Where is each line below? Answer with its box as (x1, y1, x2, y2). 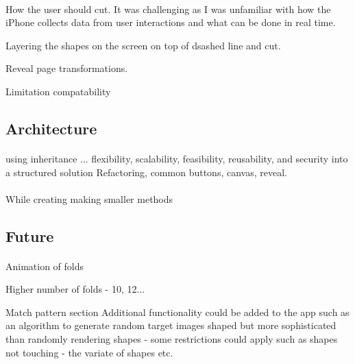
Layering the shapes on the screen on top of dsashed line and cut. (5, 38, 281, 52)
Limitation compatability (5, 84, 111, 98)
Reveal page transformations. (5, 61, 128, 75)
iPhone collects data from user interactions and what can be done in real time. (5, 15, 336, 29)
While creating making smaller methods (5, 191, 173, 206)
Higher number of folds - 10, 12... (5, 282, 145, 296)
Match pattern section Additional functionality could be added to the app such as (5, 304, 350, 319)
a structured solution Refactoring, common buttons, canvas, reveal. (5, 165, 287, 179)
